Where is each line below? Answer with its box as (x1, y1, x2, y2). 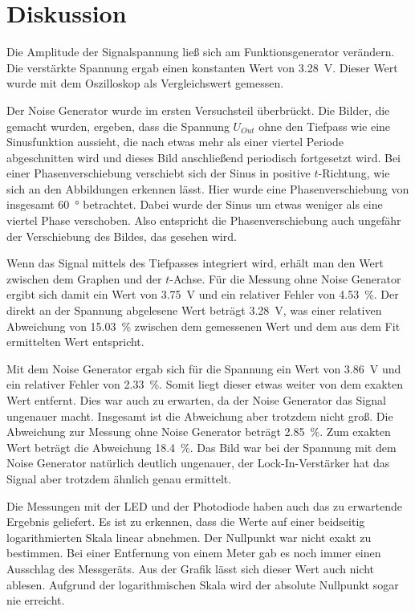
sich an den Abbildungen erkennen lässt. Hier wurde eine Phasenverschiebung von (6, 180, 409, 197)
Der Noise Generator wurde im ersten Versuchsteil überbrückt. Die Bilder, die (6, 101, 390, 118)
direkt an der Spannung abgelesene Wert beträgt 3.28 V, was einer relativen (6, 302, 382, 319)
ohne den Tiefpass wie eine (258, 117, 391, 134)
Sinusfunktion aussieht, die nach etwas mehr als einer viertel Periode (6, 133, 344, 150)
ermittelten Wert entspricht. (6, 333, 144, 350)
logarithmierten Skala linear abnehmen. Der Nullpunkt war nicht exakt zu (6, 528, 372, 545)
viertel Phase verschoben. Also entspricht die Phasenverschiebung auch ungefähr (6, 212, 401, 229)
